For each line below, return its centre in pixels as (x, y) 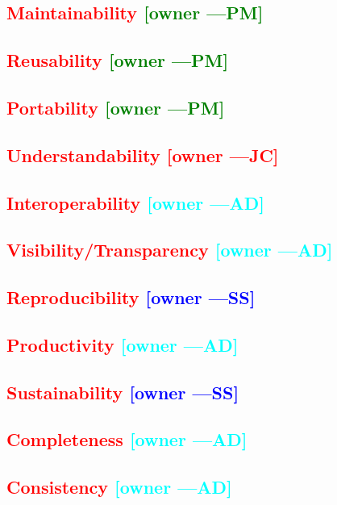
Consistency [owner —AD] (119, 487)
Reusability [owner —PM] (118, 60)
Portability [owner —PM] (116, 107)
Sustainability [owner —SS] (123, 392)
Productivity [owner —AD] (123, 344)
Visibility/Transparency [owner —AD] (170, 250)
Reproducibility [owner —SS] (131, 297)
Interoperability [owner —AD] (135, 202)
